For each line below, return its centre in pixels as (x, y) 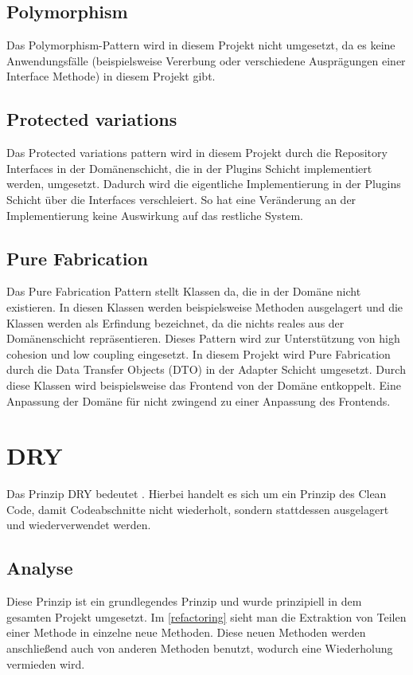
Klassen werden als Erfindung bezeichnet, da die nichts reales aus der (175, 322)
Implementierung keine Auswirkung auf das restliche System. (155, 215)
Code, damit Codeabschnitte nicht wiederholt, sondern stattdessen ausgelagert (198, 509)
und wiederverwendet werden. (79, 525)
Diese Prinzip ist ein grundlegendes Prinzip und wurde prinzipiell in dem (184, 601)
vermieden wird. (46, 663)
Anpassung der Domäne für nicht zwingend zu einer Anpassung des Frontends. (199, 400)
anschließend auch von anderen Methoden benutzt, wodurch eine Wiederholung (200, 648)
